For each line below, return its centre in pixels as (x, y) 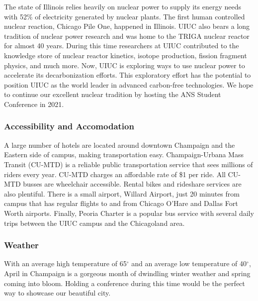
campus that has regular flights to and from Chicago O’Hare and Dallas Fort (121, 203)
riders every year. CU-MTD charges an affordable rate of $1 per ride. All (115, 174)
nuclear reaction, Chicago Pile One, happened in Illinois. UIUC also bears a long (127, 26)
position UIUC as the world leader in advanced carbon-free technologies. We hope (129, 84)
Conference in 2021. (34, 104)
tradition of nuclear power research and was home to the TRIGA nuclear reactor (127, 36)
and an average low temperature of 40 (189, 263)
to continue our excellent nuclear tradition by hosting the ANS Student (113, 94)
